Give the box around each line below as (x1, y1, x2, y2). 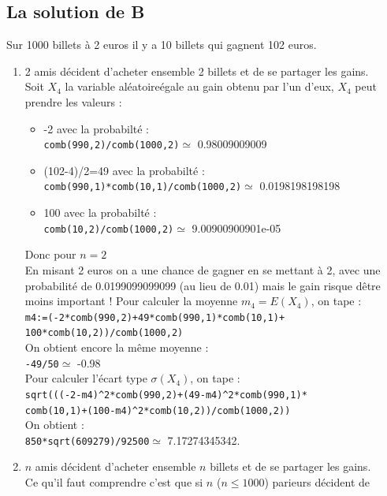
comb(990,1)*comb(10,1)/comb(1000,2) (43, 181, 242, 193)
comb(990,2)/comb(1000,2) (43, 140, 180, 151)
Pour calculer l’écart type (24, 370, 147, 386)
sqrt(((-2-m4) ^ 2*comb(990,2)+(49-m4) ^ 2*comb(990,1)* (24, 389, 307, 401)
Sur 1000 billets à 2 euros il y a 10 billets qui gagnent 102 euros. (6, 36, 317, 53)
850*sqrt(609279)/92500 (24, 435, 150, 447)
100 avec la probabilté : (43, 204, 157, 221)
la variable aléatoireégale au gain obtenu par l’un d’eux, (65, 78, 334, 95)
